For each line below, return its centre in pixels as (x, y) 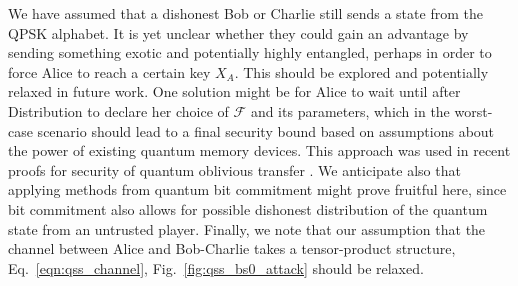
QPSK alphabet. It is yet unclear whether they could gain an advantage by (238, 32)
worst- (473, 110)
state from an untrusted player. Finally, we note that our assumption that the (247, 228)
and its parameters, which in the (350, 110)
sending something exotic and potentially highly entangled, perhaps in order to (250, 52)
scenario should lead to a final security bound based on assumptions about (266, 130)
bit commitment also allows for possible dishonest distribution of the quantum (248, 208)
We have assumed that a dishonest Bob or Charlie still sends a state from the (245, 13)
